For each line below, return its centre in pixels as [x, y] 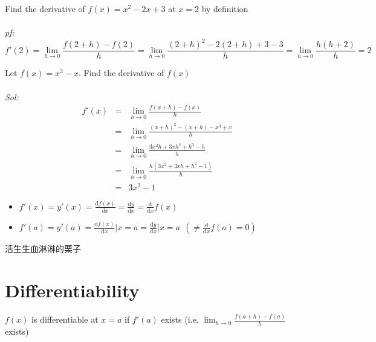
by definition [225, 8]
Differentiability [72, 290]
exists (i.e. [180, 319]
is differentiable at [65, 319]
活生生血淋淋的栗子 [43, 249]
